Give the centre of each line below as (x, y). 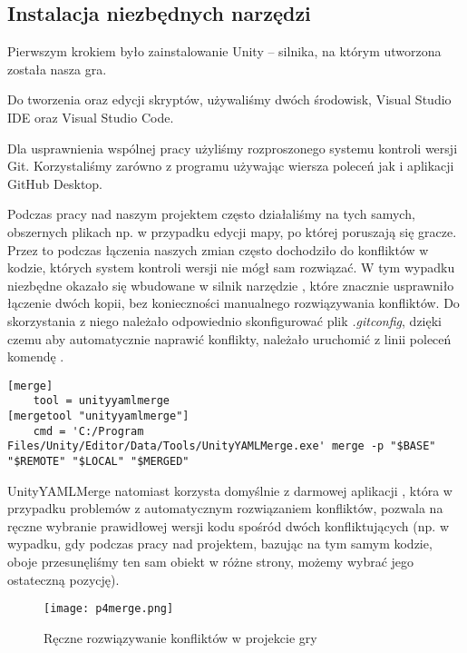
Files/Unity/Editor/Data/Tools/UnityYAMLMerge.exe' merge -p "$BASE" (222, 446)
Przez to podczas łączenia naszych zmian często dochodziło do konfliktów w (218, 249)
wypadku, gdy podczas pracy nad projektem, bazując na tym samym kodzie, (220, 544)
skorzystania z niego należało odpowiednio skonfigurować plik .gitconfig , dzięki (224, 320)
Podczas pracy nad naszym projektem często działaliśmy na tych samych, (211, 214)
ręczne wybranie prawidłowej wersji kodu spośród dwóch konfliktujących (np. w (228, 525)
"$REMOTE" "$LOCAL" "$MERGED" (98, 461)
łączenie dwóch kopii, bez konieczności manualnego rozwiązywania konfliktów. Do (233, 303)
